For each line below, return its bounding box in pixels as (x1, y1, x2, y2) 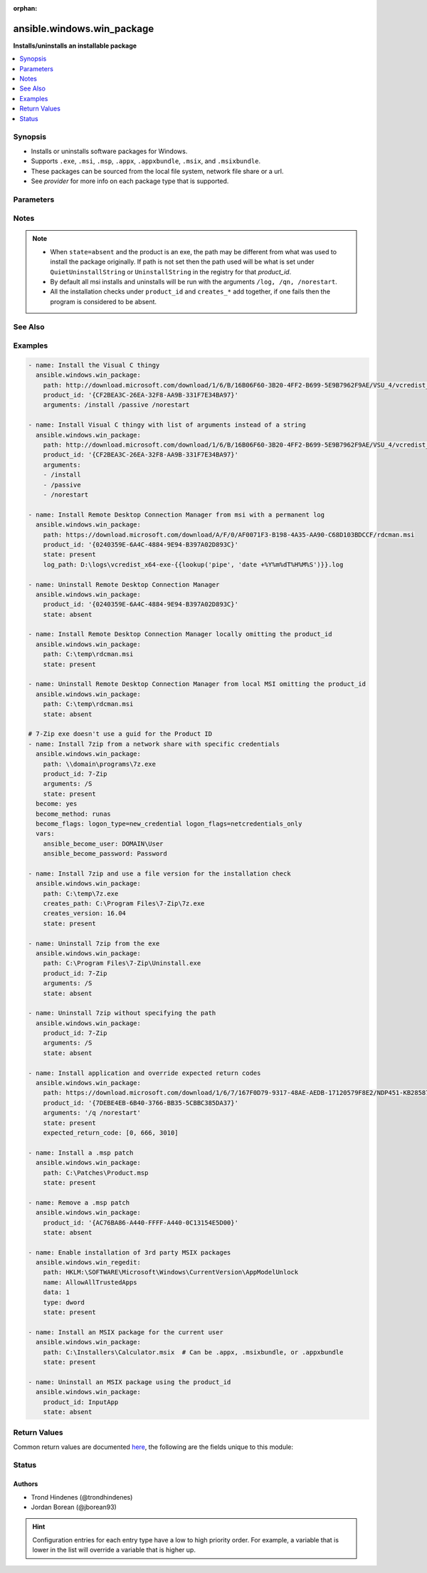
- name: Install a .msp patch (28, 1148, 134, 1157)
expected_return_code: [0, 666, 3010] (43, 1129, 179, 1136)
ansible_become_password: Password (43, 850, 167, 858)
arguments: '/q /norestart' (43, 1109, 142, 1117)
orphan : (13, 4, 38, 12)
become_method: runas (36, 809, 112, 818)
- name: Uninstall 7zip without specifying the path (28, 1009, 216, 1017)
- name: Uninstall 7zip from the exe (28, 939, 160, 948)
